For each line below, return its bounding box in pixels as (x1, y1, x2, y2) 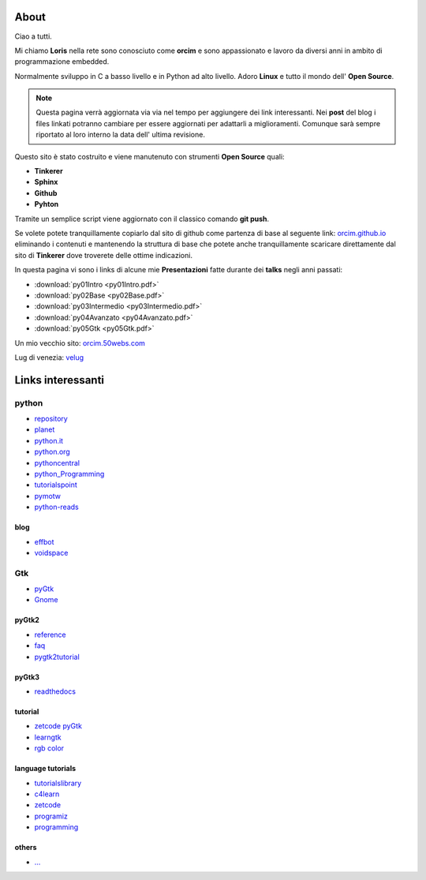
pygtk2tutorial (34, 652, 80, 661)
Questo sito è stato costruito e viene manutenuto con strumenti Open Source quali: (14, 152, 285, 161)
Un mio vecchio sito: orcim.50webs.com (14, 338, 146, 347)
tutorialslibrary (34, 778, 82, 788)
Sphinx (34, 178, 58, 187)
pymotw (34, 491, 62, 500)
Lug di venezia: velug (14, 352, 84, 362)
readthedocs (34, 687, 77, 696)
